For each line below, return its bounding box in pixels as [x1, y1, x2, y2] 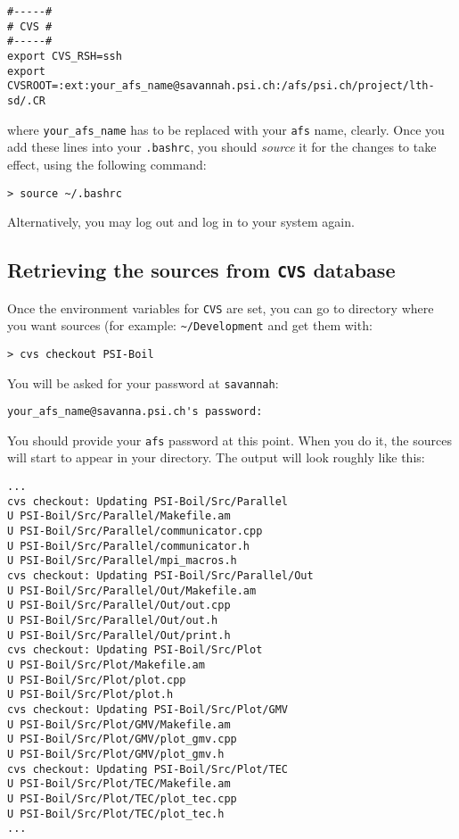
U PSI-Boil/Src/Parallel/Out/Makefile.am [7, 584, 257, 597]
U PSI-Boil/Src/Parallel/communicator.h [7, 539, 250, 552]
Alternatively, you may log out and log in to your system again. [7, 212, 355, 231]
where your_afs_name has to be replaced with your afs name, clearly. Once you [7, 120, 445, 138]
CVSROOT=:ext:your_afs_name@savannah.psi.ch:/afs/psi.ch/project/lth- [7, 79, 435, 93]
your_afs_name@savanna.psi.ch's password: [7, 405, 263, 419]
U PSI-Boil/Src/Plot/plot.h [7, 688, 174, 702]
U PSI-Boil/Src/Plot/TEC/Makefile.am [7, 777, 231, 791]
